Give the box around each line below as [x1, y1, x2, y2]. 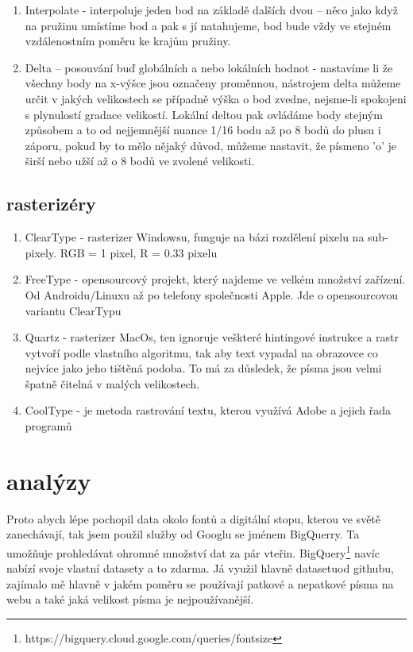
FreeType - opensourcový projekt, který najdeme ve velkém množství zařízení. [25, 271, 406, 287]
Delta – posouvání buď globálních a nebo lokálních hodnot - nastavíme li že [25, 59, 393, 75]
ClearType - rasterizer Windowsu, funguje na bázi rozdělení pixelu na [25, 229, 365, 245]
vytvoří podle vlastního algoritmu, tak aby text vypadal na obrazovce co [25, 344, 378, 361]
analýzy [6, 464, 91, 496]
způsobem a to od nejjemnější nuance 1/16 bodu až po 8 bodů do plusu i [25, 122, 381, 138]
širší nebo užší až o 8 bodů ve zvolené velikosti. [25, 152, 255, 169]
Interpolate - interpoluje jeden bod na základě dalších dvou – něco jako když [25, 2, 398, 17]
